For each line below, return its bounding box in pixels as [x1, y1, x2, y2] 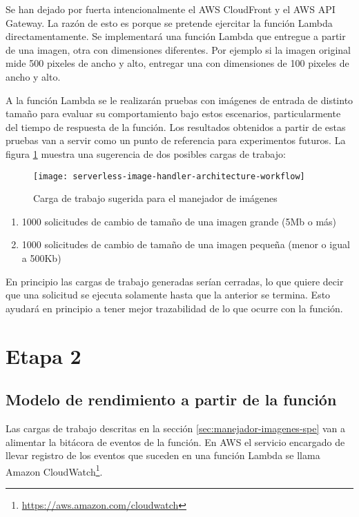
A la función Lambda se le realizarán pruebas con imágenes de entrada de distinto [6, 92, 353, 107]
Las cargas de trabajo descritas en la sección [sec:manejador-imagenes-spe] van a [6, 420, 346, 435]
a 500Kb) [21, 250, 61, 265]
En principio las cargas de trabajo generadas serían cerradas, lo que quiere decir [6, 274, 344, 288]
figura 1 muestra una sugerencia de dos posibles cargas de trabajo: [6, 146, 286, 161]
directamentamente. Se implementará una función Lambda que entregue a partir [6, 29, 346, 43]
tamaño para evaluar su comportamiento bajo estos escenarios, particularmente [6, 106, 341, 121]
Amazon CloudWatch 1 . [6, 462, 103, 478]
